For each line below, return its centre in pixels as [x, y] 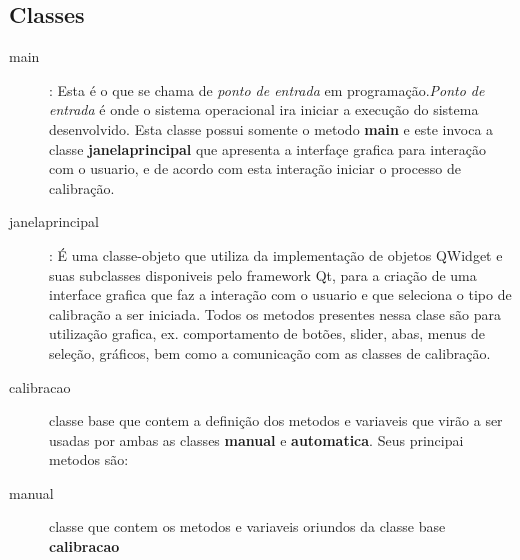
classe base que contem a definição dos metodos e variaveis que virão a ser [276, 420]
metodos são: [89, 459]
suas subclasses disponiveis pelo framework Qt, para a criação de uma [263, 274]
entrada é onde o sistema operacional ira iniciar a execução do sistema [264, 109]
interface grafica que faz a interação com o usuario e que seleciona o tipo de [280, 294]
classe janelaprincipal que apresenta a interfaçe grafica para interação [267, 148]
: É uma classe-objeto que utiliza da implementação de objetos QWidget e [276, 254]
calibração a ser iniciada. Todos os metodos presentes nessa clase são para [275, 313]
